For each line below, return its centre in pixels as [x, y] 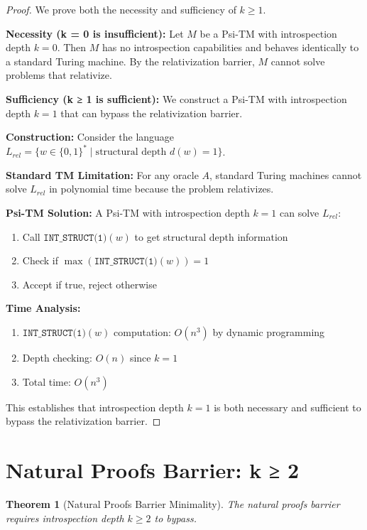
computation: [142, 332]
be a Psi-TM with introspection [268, 33]
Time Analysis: [43, 308]
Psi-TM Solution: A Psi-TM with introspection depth [128, 213]
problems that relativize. [59, 75]
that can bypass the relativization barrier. [152, 113]
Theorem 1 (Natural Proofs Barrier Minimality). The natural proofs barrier [173, 503]
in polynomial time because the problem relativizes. [161, 189]
